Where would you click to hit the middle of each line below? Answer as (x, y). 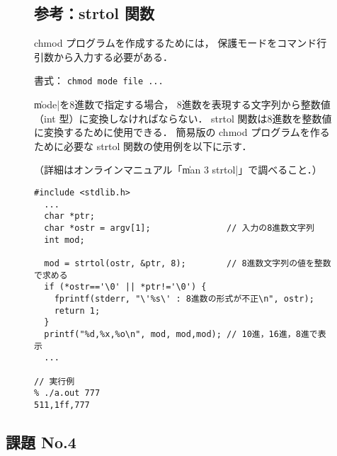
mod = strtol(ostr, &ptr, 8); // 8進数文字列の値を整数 (188, 263)
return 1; (77, 310)
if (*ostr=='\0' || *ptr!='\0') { (125, 287)
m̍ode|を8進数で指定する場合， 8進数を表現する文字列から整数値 (182, 104)
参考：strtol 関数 (95, 13)
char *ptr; (69, 216)
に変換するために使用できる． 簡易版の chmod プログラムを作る (182, 132)
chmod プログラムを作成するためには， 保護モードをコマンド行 (181, 43)
